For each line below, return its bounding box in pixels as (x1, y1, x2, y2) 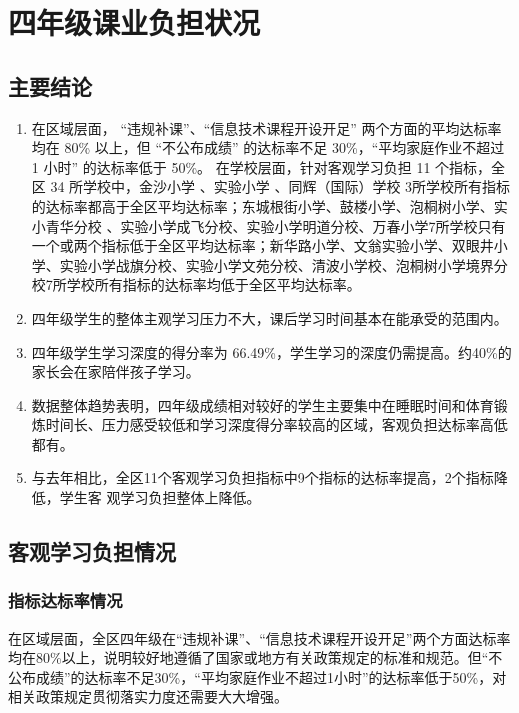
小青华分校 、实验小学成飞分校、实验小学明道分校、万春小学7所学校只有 (31, 215, 506, 236)
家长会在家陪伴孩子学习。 (31, 361, 200, 382)
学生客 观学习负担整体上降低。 (59, 487, 261, 508)
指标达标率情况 (8, 588, 123, 613)
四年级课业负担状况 (8, 2, 261, 43)
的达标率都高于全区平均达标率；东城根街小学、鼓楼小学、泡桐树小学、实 (31, 195, 508, 216)
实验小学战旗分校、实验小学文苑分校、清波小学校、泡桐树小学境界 (59, 254, 494, 275)
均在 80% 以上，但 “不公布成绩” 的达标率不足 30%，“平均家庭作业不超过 (31, 137, 505, 158)
